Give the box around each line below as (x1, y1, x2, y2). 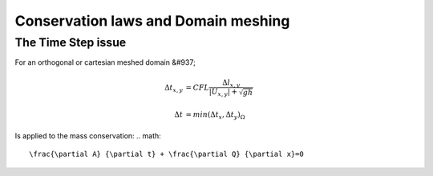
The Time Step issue (14, 35, 127, 50)
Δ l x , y (221, 78, 241, 89)
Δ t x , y (164, 82, 184, 94)
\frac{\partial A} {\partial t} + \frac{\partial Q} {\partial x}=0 (29, 150, 304, 159)
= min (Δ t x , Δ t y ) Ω (185, 110, 245, 122)
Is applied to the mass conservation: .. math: (14, 130, 162, 140)
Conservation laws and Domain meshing (14, 12, 290, 30)
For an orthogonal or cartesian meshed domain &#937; (14, 58, 196, 67)
